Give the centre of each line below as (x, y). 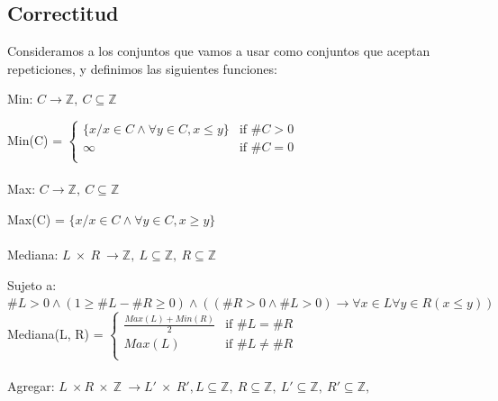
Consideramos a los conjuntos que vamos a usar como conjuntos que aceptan (219, 51)
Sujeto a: (32, 284)
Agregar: (31, 386)
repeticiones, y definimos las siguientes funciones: (142, 68)
